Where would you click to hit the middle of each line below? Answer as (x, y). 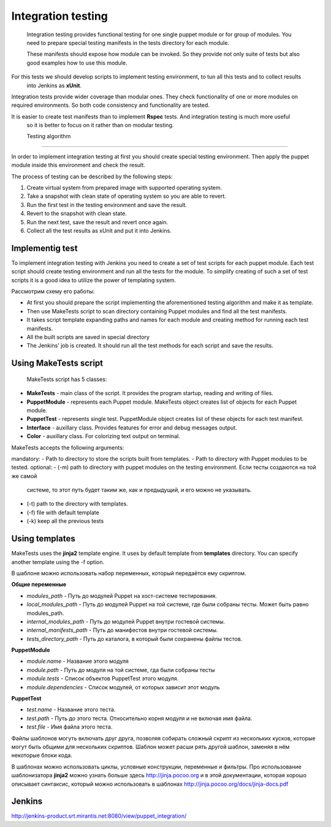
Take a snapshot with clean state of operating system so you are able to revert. (127, 196)
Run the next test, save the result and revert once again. (97, 222)
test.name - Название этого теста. (71, 710)
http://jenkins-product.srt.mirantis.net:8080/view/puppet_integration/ (99, 816)
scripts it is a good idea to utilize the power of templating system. (94, 280)
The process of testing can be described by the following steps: (92, 176)
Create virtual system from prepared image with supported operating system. (124, 188)
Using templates (44, 539)
